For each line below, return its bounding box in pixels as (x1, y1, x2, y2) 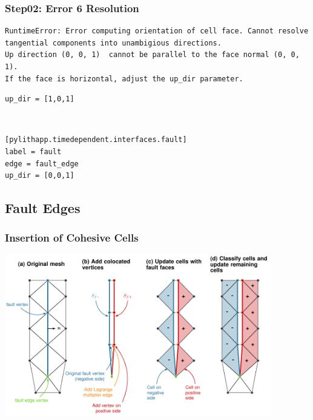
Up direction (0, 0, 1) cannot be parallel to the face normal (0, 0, (5, 50, 300, 59)
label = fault (5, 147, 62, 156)
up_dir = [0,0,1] (5, 171, 74, 180)
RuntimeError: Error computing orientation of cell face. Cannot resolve (5, 27, 309, 36)
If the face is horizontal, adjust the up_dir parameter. (5, 74, 243, 83)
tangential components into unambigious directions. (5, 38, 222, 47)
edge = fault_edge (5, 159, 79, 168)
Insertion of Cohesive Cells (5, 230, 139, 245)
